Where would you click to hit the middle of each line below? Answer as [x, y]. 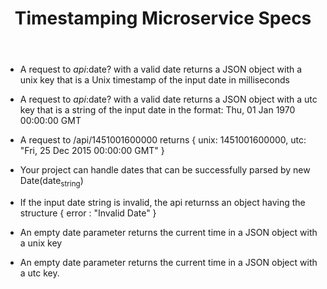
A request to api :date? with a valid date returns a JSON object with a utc [168, 99]
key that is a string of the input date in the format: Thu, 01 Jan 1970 [157, 110]
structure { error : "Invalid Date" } [88, 213]
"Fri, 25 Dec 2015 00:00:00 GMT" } [92, 151]
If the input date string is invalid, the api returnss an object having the [162, 202]
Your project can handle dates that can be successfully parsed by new [165, 170]
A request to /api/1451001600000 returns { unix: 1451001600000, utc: [163, 140]
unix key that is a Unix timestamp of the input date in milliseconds [154, 80]
